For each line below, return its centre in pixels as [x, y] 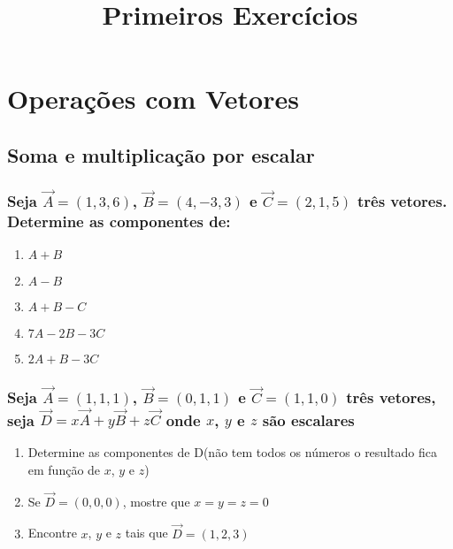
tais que [146, 533]
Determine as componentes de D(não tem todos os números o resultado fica [232, 452]
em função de [64, 469]
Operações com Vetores [153, 99]
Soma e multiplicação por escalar [161, 154]
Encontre [52, 533]
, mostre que [156, 501]
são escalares [308, 419]
